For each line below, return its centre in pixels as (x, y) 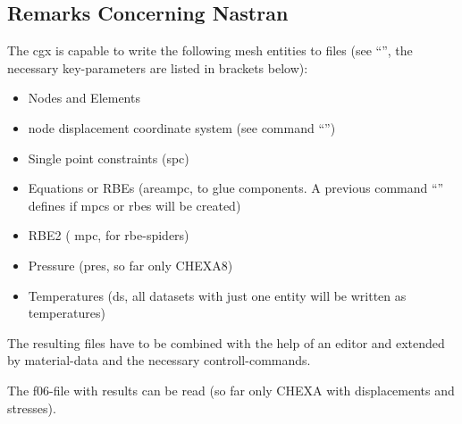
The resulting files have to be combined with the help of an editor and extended (226, 342)
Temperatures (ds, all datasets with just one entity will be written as (217, 295)
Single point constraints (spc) (109, 158)
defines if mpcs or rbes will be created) (134, 205)
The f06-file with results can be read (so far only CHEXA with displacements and (231, 390)
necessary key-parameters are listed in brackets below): (158, 67)
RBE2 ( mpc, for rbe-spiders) (109, 235)
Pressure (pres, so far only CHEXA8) (130, 265)
